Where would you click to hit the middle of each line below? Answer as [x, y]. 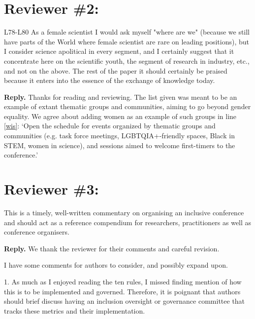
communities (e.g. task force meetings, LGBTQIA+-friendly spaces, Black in [119, 136]
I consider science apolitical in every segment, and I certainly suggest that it [119, 51]
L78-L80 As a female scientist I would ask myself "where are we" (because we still [127, 32]
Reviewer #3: [51, 189]
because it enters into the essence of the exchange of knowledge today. [110, 80]
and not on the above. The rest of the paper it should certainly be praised [116, 70]
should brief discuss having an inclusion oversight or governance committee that [125, 301]
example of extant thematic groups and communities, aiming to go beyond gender [127, 106]
